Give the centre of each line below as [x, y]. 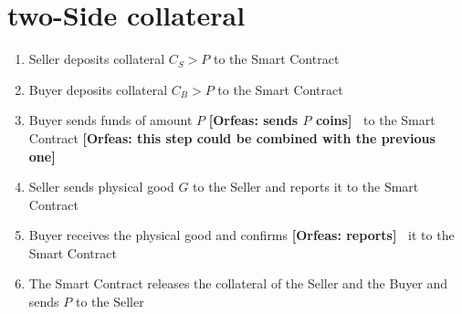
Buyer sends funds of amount [110, 120]
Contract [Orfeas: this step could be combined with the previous [232, 137]
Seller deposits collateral [97, 59]
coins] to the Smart [375, 120]
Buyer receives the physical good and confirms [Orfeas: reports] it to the [241, 235]
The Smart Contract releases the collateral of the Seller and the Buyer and [238, 283]
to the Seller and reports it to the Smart [306, 187]
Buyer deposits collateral [98, 89]
